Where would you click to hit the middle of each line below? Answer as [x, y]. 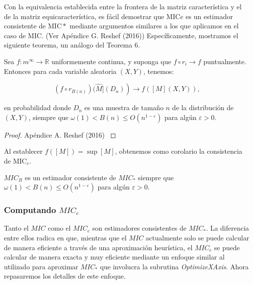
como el [59, 228]
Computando [30, 210]
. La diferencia [228, 228]
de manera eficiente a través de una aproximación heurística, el [98, 247]
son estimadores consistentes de [139, 228]
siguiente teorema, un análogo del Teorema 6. [72, 45]
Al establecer [23, 151]
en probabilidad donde [37, 107]
